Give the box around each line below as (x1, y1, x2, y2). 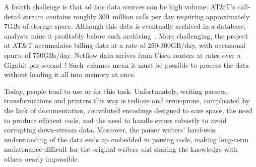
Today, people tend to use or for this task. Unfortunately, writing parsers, (4, 85, 228, 96)
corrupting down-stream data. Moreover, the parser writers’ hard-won (4, 125, 216, 135)
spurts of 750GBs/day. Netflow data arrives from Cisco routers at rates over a (4, 49, 241, 60)
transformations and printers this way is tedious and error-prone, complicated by (4, 95, 250, 106)
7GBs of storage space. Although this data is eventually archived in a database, (4, 21, 246, 31)
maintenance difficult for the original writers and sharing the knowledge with (4, 144, 238, 154)
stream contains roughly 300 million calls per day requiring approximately (23, 11, 250, 21)
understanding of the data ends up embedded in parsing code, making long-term (4, 134, 249, 144)
